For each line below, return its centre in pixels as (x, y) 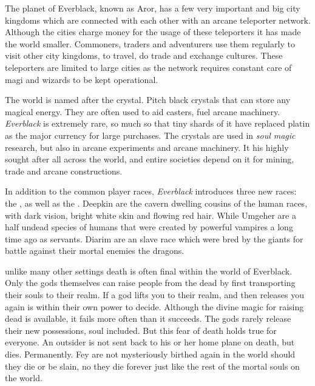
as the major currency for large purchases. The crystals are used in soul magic (150, 135)
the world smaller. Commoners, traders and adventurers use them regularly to (150, 43)
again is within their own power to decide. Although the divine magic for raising (154, 306)
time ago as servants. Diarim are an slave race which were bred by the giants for (154, 238)
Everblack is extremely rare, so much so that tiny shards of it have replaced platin (157, 123)
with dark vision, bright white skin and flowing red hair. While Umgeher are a (151, 215)
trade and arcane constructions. (64, 171)
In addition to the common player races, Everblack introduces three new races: (151, 191)
